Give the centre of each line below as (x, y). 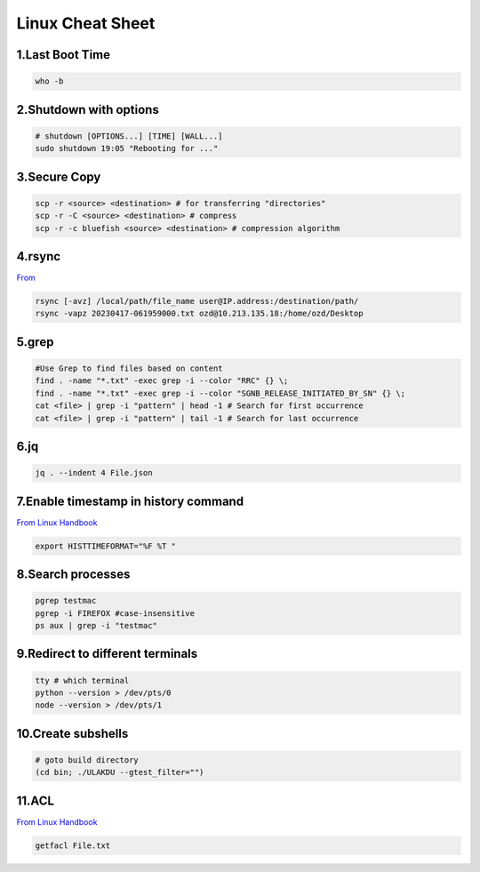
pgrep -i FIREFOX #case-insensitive (115, 613)
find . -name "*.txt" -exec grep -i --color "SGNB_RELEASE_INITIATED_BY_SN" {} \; (220, 393)
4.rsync (39, 256)
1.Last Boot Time (64, 55)
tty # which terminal (82, 680)
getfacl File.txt (73, 845)
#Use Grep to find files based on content (129, 368)
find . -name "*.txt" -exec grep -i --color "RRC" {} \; (162, 381)
